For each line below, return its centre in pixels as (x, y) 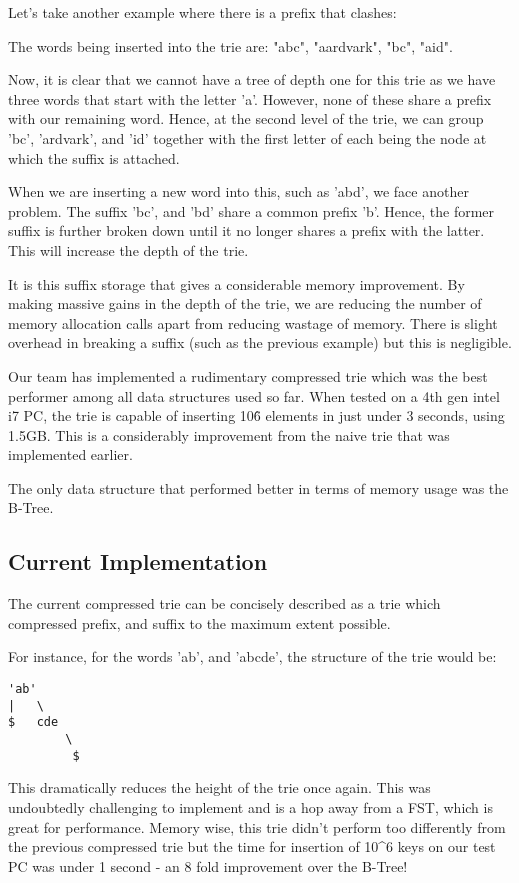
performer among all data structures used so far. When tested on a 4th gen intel (254, 395)
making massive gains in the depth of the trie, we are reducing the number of (245, 303)
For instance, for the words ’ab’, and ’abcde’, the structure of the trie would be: (252, 656)
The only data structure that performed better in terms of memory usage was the (258, 487)
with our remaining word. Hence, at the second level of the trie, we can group (246, 118)
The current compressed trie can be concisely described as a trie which (224, 603)
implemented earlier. (70, 454)
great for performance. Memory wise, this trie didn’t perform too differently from (257, 826)
